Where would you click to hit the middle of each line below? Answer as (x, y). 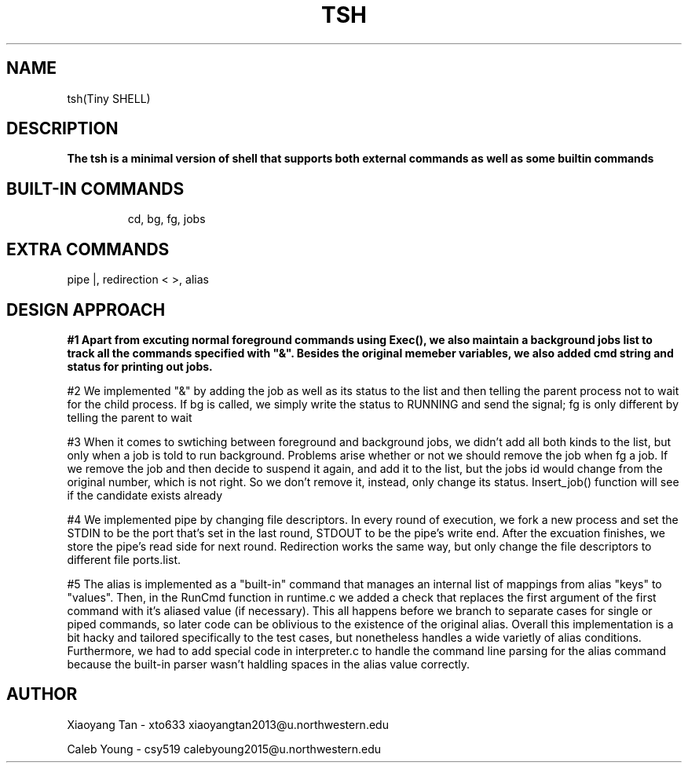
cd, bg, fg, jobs (167, 219)
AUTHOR (42, 694)
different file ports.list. (124, 559)
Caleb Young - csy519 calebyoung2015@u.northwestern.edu (224, 749)
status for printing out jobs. (140, 366)
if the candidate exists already (145, 495)
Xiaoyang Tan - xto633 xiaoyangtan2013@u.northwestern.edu (228, 724)
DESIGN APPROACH (86, 309)
